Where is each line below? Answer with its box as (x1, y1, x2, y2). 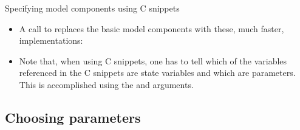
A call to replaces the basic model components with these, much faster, (19, 22, 284, 35)
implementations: (19, 34, 83, 47)
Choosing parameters (5, 108, 141, 126)
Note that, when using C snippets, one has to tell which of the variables (19, 54, 287, 67)
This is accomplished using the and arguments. (19, 78, 194, 91)
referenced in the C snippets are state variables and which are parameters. (19, 66, 296, 79)
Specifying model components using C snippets (5, 2, 180, 14)
